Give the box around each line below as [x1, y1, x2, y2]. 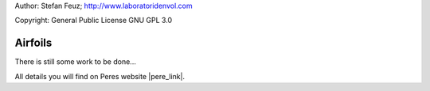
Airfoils [14, 36, 53, 50]
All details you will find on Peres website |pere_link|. [14, 71, 186, 81]
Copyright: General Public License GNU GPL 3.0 [14, 16, 173, 25]
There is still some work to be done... [14, 57, 137, 66]
